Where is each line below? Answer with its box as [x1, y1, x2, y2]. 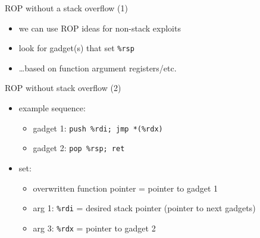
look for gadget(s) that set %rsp [18, 42, 134, 54]
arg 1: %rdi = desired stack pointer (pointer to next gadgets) [33, 202, 256, 214]
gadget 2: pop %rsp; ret [33, 142, 125, 154]
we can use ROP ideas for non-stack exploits [18, 21, 181, 34]
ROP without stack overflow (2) [5, 82, 121, 94]
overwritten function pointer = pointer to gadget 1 [33, 181, 218, 194]
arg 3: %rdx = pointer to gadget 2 [33, 221, 156, 234]
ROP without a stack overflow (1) [5, 2, 128, 14]
